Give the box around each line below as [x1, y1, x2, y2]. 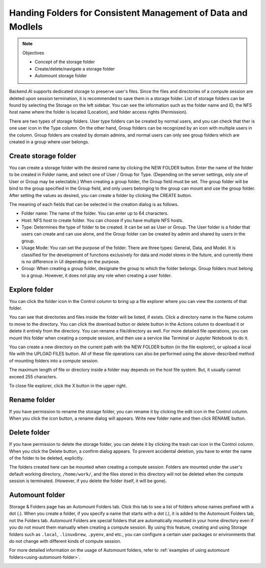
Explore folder [9, 285, 54, 294]
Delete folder [9, 429, 50, 437]
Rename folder [9, 396, 55, 404]
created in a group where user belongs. [9, 139, 90, 145]
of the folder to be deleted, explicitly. [9, 455, 84, 461]
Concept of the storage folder [34, 59, 96, 65]
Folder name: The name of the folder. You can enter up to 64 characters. [21, 210, 169, 216]
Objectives [22, 50, 44, 56]
